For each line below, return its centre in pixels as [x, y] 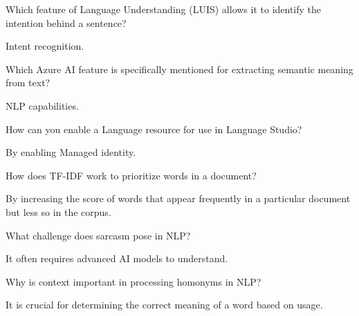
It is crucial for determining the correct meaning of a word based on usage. [164, 305]
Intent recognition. [45, 46]
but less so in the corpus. [58, 211]
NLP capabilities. [42, 105]
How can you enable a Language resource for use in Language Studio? [154, 129]
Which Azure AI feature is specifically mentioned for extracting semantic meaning [179, 69]
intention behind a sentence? [66, 22]
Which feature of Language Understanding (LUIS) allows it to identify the [164, 9]
